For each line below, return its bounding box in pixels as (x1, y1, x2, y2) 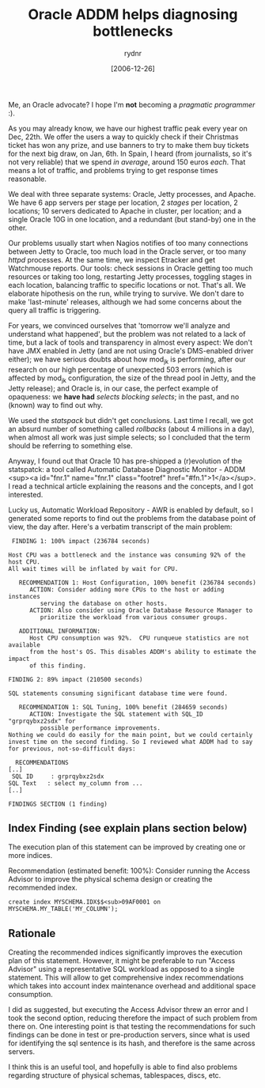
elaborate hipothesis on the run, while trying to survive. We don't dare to (8, 289, 244, 298)
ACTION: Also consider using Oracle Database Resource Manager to (28, 606, 253, 614)
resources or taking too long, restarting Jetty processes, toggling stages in (8, 271, 252, 281)
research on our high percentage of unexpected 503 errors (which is (8, 365, 233, 374)
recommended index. (8, 883, 78, 893)
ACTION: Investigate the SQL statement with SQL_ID (28, 710, 203, 718)
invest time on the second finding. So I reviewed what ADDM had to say (8, 738, 253, 746)
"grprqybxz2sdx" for (8, 717, 77, 725)
